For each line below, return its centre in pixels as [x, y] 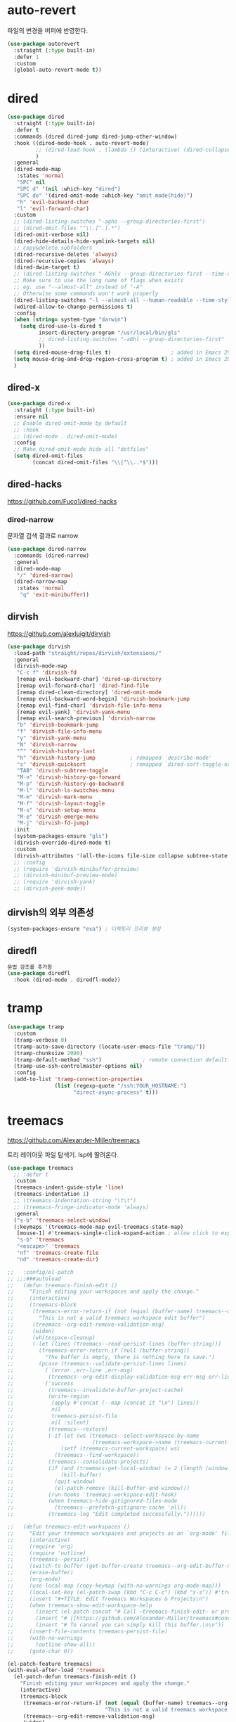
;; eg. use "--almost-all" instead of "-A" [78, 287]
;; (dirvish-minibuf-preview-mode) [66, 875]
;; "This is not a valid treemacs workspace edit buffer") [106, 1318]
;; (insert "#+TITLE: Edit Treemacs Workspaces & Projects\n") [108, 1599]
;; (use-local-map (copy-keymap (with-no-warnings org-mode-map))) [114, 1586]
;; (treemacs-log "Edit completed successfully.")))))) [106, 1514]
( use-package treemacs [40, 1168]
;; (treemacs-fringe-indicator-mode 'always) [81, 1207]
